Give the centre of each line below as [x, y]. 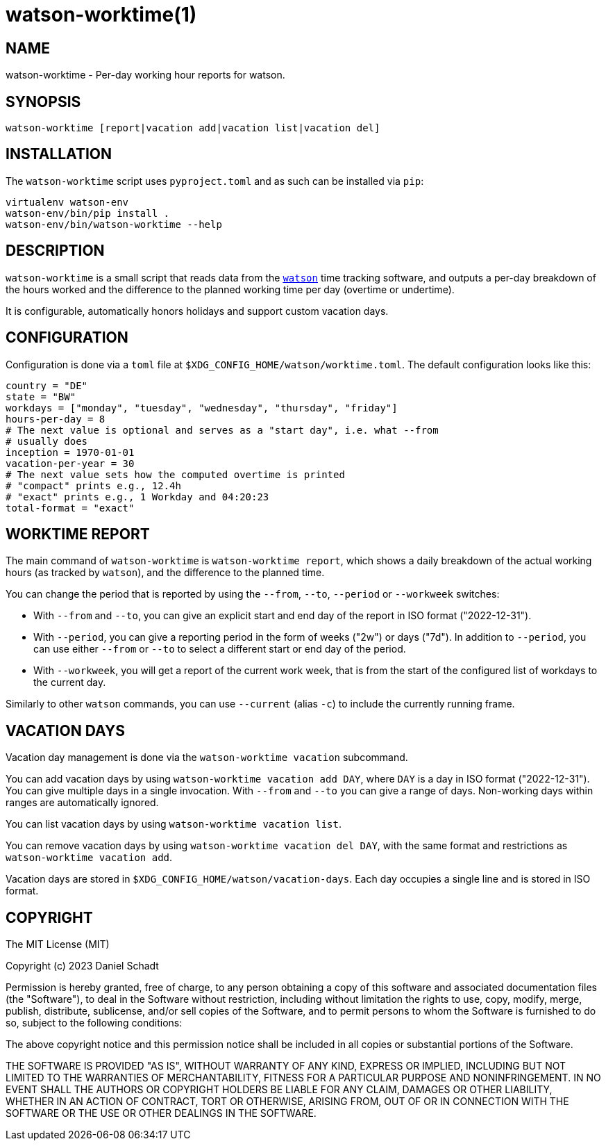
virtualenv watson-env [67, 202]
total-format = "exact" [70, 508]
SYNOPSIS [43, 101]
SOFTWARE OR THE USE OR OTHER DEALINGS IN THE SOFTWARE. [161, 1113]
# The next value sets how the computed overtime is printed [175, 474]
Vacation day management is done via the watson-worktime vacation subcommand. [207, 758]
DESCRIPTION [55, 251]
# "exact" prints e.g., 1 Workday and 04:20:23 [137, 497]
